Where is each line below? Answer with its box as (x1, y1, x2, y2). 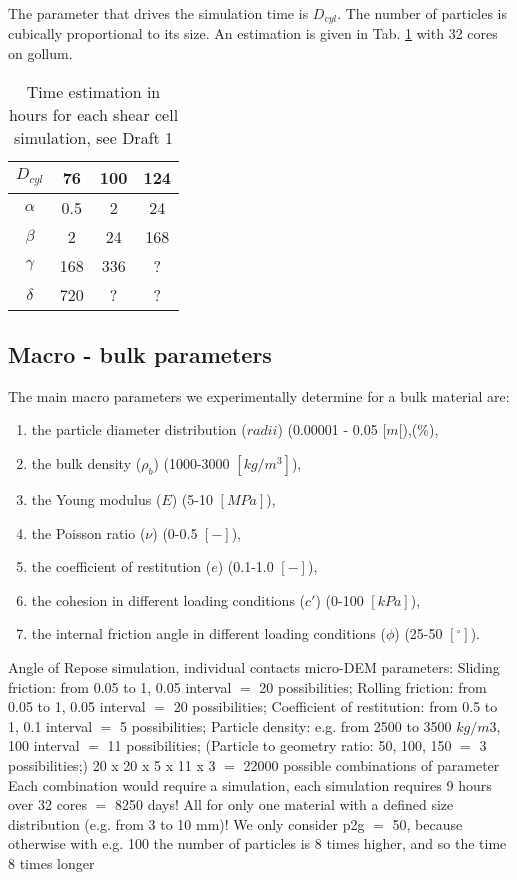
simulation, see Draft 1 (13, 125, 174, 149)
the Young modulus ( (31, 489, 162, 510)
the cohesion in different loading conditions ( (31, 589, 306, 610)
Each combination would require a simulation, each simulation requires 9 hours (8, 774, 492, 795)
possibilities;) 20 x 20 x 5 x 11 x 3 (8, 754, 216, 775)
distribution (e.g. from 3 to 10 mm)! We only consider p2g (8, 813, 365, 834)
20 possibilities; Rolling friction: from (259, 676, 487, 697)
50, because (392, 813, 463, 834)
